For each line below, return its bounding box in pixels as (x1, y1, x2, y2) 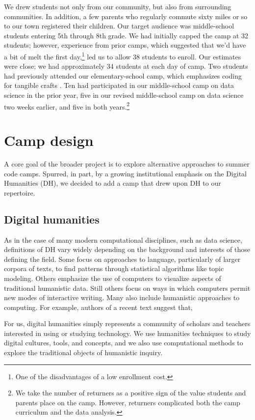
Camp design (4, 130, 94, 150)
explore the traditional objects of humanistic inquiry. (4, 347, 163, 358)
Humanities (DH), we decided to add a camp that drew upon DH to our (4, 178, 221, 188)
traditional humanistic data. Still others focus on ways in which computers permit (4, 282, 251, 293)
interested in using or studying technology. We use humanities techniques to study (4, 328, 251, 338)
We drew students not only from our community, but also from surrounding (4, 1, 231, 11)
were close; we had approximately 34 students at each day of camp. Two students (4, 61, 248, 71)
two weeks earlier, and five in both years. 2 (4, 100, 130, 112)
